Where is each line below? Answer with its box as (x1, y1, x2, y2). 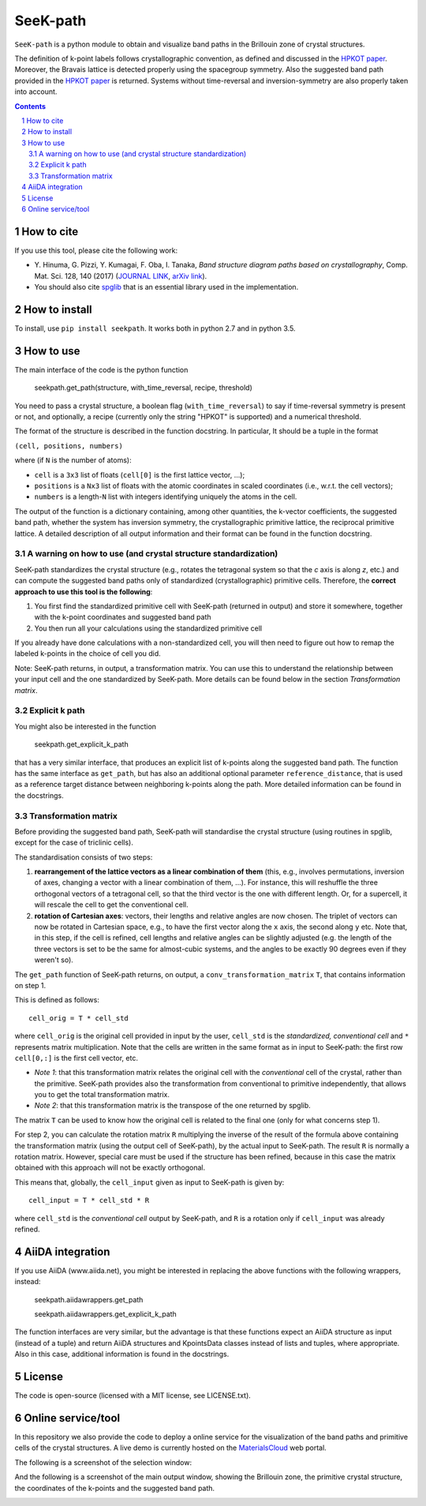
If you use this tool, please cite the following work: (14, 245, 178, 255)
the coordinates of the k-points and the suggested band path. (14, 1483, 215, 1493)
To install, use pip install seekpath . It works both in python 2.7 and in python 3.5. (14, 324, 296, 333)
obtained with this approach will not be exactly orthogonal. (14, 1163, 205, 1172)
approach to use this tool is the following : (14, 586, 153, 596)
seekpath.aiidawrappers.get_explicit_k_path (34, 1309, 177, 1319)
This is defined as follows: (14, 995, 100, 1005)
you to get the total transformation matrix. (34, 1090, 170, 1100)
